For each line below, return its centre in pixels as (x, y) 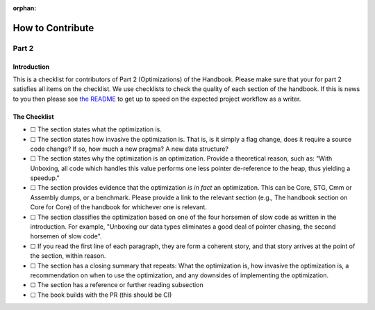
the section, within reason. (68, 256)
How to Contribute (53, 28)
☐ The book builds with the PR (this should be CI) (101, 295)
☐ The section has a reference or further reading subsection (117, 285)
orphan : (25, 8)
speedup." (45, 178)
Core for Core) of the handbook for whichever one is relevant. (119, 207)
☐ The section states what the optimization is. (96, 129)
